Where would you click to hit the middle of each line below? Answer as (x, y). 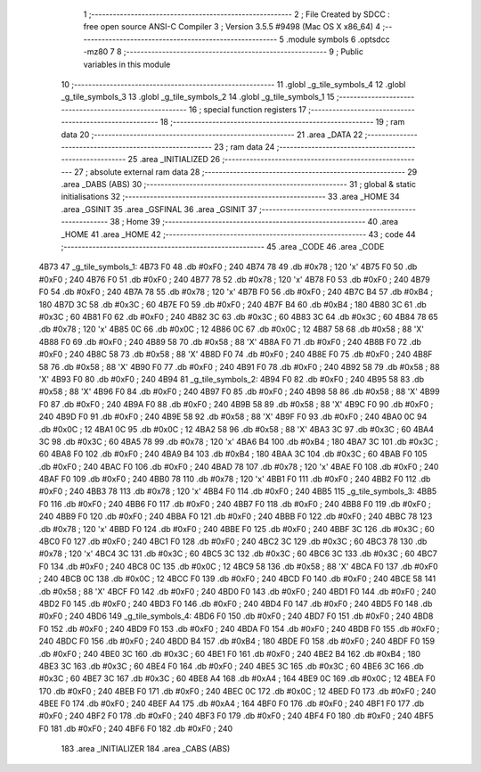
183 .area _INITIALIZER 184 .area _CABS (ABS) (146, 749)
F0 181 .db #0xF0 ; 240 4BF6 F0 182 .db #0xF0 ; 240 (136, 728)
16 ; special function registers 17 (248, 109)
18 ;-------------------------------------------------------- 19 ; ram (282, 122)
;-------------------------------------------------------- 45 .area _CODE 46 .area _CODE (223, 247)
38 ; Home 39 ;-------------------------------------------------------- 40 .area (254, 222)
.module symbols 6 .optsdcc (338, 39)
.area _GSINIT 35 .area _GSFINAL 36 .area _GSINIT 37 (159, 209)
